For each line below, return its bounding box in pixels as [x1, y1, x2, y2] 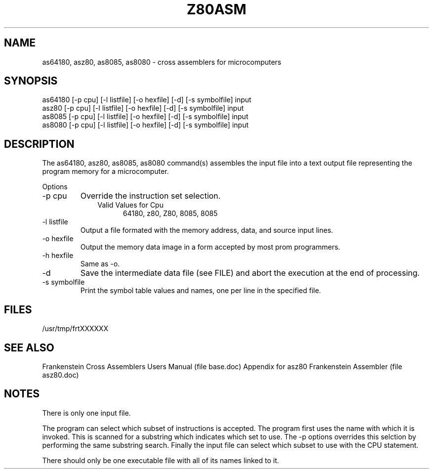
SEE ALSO [4, 341, 54, 354]
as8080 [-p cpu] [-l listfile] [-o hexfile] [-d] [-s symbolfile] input [42, 121, 249, 129]
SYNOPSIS [4, 75, 58, 87]
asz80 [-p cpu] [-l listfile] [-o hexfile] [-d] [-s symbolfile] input [42, 104, 244, 113]
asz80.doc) [42, 370, 79, 379]
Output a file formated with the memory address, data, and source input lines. [80, 226, 333, 235]
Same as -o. [80, 259, 120, 268]
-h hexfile [42, 251, 74, 260]
